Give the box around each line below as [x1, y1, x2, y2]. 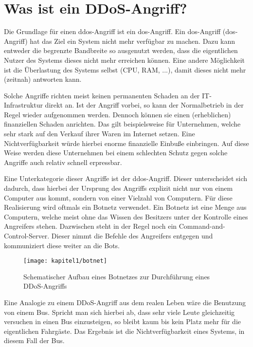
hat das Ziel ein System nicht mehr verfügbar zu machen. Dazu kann [30, 36, 235, 46]
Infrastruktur [4, 100, 43, 110]
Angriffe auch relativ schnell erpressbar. [4, 157, 122, 167]
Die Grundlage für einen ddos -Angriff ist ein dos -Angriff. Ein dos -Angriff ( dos [4, 26, 235, 37]
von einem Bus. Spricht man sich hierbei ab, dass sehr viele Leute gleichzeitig [4, 307, 235, 317]
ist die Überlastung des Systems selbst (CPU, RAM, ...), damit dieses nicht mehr [4, 64, 246, 74]
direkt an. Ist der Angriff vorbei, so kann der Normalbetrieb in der [45, 100, 244, 110]
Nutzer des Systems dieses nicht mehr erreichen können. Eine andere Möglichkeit [4, 55, 245, 65]
